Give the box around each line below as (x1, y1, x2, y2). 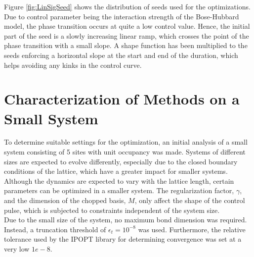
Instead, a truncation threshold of (4, 224, 106, 234)
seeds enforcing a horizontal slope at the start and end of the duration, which (4, 50, 238, 60)
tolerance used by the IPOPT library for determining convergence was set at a (4, 234, 242, 244)
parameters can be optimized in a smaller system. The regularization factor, (4, 185, 234, 196)
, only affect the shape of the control (134, 195, 245, 206)
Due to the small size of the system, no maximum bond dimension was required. (4, 214, 247, 225)
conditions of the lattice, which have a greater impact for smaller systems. (4, 166, 228, 176)
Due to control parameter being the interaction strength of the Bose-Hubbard (4, 11, 239, 21)
